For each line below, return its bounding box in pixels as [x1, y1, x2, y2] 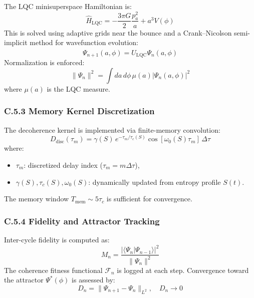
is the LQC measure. [47, 83, 110, 94]
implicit [4, 37, 28, 48]
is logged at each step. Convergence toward [117, 264, 249, 275]
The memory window [4, 193, 69, 204]
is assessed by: [72, 274, 115, 285]
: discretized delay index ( [24, 160, 103, 170]
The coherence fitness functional [4, 264, 103, 275]
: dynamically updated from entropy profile [88, 176, 221, 187]
